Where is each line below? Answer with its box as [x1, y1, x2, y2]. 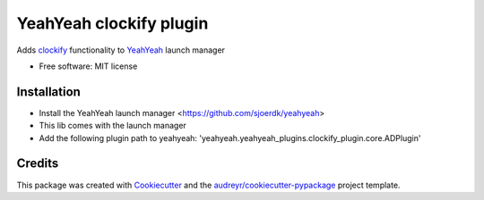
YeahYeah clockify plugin [16, 13, 209, 33]
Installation [16, 84, 81, 99]
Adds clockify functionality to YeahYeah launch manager [16, 45, 226, 55]
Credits [16, 156, 59, 171]
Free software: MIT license [39, 61, 138, 71]
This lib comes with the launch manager [39, 121, 187, 131]
